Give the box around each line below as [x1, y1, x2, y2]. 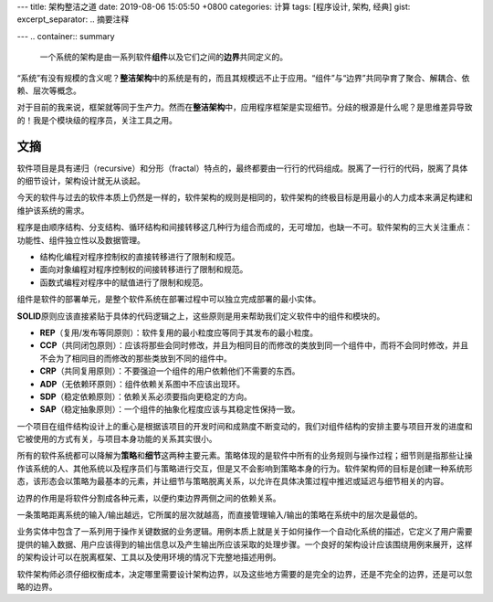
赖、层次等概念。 [16, 85, 81, 96]
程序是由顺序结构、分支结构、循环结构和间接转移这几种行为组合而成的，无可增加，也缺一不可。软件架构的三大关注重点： [16, 222, 473, 233]
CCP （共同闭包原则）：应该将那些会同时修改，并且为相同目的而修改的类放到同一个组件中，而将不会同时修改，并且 [39, 340, 469, 351]
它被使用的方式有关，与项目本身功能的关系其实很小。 [16, 434, 217, 445]
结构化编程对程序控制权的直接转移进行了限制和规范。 [39, 251, 240, 262]
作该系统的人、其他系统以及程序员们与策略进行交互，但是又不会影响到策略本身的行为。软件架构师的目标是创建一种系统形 [16, 462, 473, 474]
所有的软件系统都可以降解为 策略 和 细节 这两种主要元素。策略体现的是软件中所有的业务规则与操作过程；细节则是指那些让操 [16, 450, 473, 461]
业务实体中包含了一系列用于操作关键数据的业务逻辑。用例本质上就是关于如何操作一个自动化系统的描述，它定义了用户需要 [16, 526, 473, 537]
